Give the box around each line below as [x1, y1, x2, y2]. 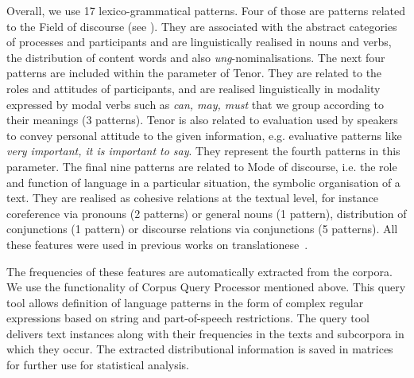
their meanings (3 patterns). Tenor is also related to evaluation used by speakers [6, 111, 398, 128]
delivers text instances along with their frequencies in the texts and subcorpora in [6, 325, 404, 341]
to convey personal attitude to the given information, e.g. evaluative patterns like [6, 127, 402, 143]
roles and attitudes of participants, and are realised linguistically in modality [6, 80, 381, 96]
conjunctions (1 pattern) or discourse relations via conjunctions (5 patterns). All [6, 220, 398, 237]
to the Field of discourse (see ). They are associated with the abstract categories [6, 18, 397, 34]
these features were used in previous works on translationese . [6, 236, 308, 252]
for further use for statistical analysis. [6, 357, 190, 373]
